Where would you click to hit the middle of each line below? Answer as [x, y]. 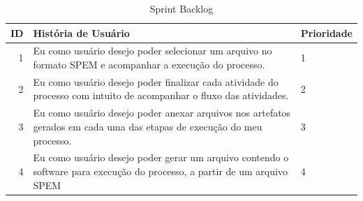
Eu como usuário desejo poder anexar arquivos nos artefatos [162, 113]
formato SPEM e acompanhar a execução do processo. [149, 65]
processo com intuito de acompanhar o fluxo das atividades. [161, 95]
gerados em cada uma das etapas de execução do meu [148, 126]
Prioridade [326, 32]
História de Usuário [81, 32]
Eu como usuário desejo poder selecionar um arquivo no [153, 51]
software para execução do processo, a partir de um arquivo [160, 171]
